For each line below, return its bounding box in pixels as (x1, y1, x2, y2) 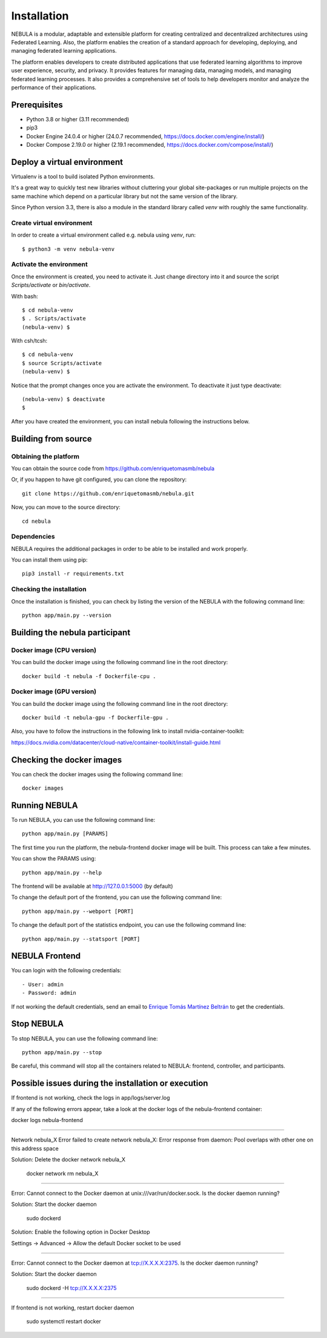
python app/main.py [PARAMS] (22, 830, 108, 837)
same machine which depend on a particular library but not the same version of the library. (11, 192, 238, 200)
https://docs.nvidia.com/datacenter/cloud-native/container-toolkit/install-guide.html (11, 739, 221, 746)
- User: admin (22, 981, 64, 988)
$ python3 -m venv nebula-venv (22, 246, 115, 252)
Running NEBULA (11, 800, 78, 810)
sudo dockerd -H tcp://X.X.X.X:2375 (26, 1284, 117, 1291)
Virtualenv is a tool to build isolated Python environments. (11, 173, 155, 180)
